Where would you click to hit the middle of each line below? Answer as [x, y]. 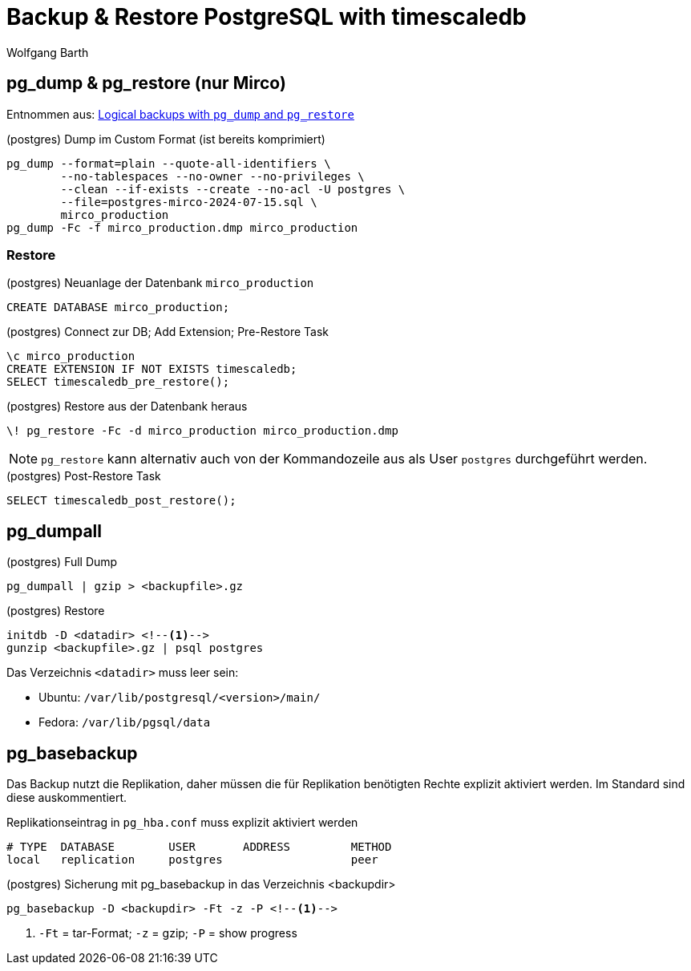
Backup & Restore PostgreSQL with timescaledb [267, 17]
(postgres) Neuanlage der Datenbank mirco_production [160, 283]
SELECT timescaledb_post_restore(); [121, 501]
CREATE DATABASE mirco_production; [118, 307]
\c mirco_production [71, 356]
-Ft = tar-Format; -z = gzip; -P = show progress [168, 933]
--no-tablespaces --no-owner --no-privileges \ [212, 176]
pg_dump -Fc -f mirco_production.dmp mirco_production [182, 227]
